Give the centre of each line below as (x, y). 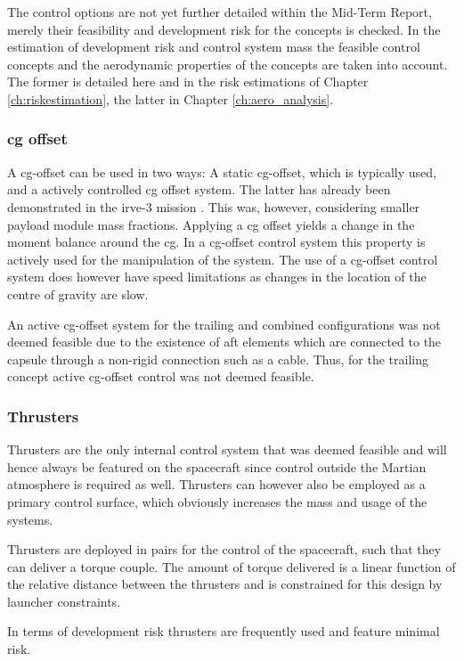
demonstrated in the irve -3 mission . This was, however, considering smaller (214, 206)
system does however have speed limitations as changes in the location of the (217, 277)
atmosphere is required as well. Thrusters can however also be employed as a (216, 484)
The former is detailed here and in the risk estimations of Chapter (188, 82)
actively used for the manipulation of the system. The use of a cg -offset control (223, 259)
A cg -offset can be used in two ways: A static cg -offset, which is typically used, (222, 171)
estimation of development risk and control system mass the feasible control (214, 47)
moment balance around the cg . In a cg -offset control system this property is (216, 242)
